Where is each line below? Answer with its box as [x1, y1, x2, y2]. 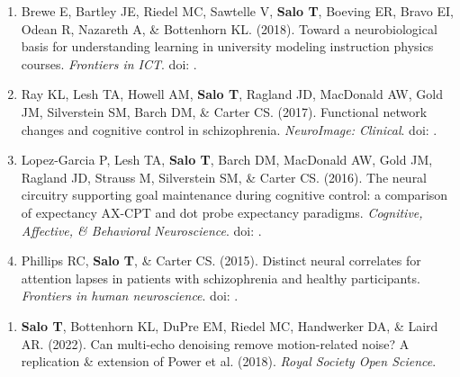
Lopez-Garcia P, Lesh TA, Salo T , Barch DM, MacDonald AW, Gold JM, [21, 150, 433, 169]
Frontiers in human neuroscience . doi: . [21, 286, 239, 305]
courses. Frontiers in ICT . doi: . [21, 54, 197, 73]
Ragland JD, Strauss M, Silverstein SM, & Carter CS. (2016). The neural [21, 167, 428, 186]
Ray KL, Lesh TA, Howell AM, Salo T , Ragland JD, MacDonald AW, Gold [21, 85, 443, 103]
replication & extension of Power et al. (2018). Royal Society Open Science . [21, 352, 437, 371]
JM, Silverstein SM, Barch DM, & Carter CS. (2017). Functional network [21, 102, 428, 121]
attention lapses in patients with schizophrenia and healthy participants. [21, 268, 420, 287]
